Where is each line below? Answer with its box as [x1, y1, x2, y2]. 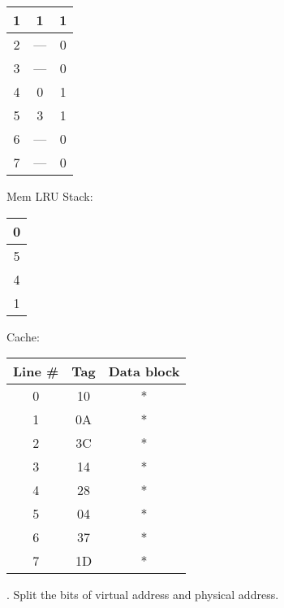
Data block [108, 362, 180, 381]
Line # [13, 362, 59, 381]
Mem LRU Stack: [6, 188, 93, 204]
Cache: [6, 328, 40, 345]
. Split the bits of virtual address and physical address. [6, 586, 279, 603]
